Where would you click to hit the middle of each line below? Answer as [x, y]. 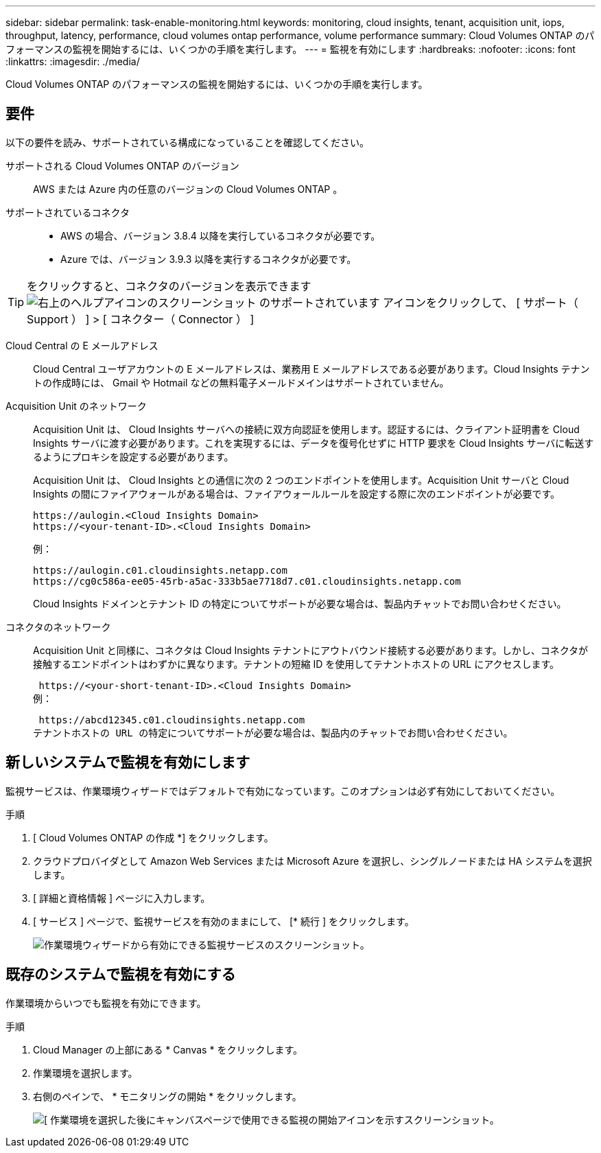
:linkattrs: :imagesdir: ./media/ [73, 61]
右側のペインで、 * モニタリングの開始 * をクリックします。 [167, 1096]
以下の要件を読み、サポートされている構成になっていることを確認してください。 [188, 142]
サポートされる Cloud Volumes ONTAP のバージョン [122, 165]
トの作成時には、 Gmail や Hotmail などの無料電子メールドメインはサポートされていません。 [241, 382]
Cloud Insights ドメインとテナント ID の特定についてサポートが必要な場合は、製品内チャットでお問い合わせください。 [300, 603]
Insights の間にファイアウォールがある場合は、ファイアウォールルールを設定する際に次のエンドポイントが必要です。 [297, 493]
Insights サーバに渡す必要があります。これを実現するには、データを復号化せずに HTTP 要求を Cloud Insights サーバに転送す [314, 443]
